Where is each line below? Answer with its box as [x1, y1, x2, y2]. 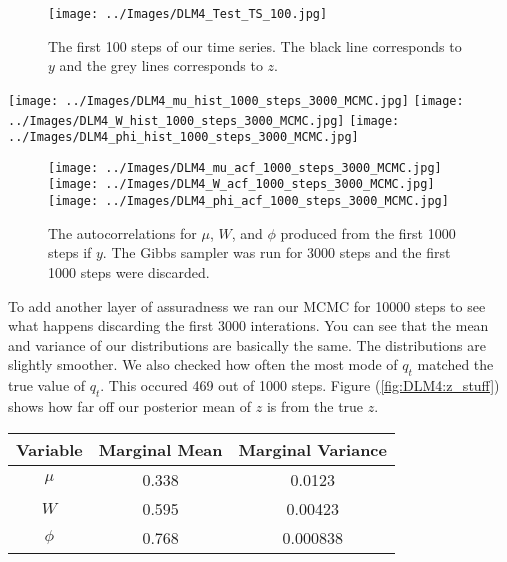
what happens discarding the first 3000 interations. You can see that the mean [8, 315, 489, 336]
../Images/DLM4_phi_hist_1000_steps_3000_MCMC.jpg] [8, 130, 359, 145]
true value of [8, 375, 86, 396]
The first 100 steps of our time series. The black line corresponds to [48, 35, 462, 56]
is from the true [266, 395, 364, 416]
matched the [417, 354, 494, 375]
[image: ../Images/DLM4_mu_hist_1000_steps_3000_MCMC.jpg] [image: [8, 93, 464, 108]
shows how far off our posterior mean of [8, 395, 252, 416]
